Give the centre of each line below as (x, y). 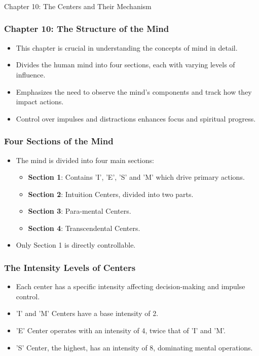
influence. (31, 74)
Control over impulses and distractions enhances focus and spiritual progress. (136, 118)
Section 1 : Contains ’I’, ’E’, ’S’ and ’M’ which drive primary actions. (136, 177)
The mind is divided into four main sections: (85, 160)
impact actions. (40, 102)
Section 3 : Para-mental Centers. (80, 211)
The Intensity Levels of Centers (70, 267)
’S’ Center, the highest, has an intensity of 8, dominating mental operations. (134, 347)
